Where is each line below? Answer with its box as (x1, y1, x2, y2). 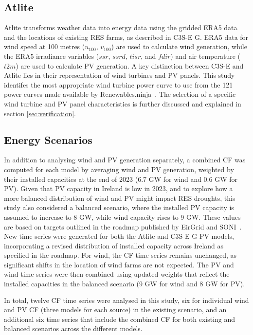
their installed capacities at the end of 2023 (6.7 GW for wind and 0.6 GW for (4, 174, 237, 184)
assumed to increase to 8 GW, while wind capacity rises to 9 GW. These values (4, 212, 241, 222)
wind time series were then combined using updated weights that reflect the (4, 269, 230, 279)
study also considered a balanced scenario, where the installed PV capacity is (4, 202, 234, 212)
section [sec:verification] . (4, 108, 76, 118)
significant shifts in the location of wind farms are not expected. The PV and (4, 259, 234, 269)
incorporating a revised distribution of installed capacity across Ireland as (4, 240, 224, 250)
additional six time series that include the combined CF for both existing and (4, 314, 235, 324)
